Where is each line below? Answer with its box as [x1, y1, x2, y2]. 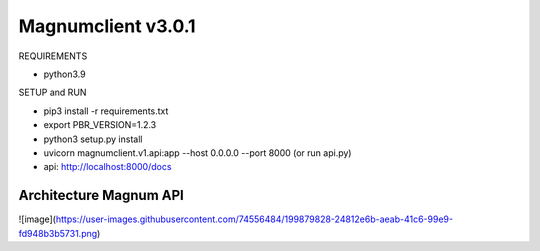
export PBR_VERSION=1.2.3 [43, 119, 157, 131]
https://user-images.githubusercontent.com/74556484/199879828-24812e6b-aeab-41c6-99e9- [55, 213, 454, 225]
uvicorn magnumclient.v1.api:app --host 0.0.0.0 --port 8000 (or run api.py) [43, 146, 352, 159]
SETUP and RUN [18, 86, 87, 99]
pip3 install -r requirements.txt [43, 105, 169, 117]
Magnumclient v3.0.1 [18, 15, 196, 37]
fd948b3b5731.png [18, 227, 98, 239]
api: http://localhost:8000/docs [43, 161, 172, 173]
